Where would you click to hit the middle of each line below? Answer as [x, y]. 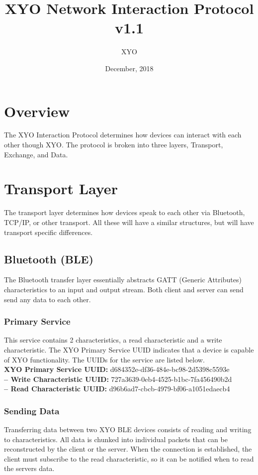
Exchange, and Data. [36, 154]
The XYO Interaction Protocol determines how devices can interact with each [123, 135]
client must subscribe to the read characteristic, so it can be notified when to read [129, 458]
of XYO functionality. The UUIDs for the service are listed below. [104, 359]
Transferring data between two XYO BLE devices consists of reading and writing [128, 429]
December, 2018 [129, 68]
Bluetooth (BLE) [49, 259]
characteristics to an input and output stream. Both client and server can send [124, 289]
